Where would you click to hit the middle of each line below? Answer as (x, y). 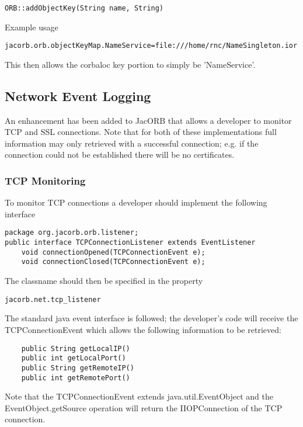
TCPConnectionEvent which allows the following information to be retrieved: (143, 329)
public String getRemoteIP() (78, 368)
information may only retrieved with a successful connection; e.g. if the (132, 143)
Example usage (32, 27)
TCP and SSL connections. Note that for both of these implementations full (141, 132)
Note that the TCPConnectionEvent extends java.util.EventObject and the (139, 396)
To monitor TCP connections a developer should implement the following (136, 202)
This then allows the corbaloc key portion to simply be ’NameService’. (130, 64)
